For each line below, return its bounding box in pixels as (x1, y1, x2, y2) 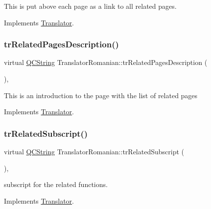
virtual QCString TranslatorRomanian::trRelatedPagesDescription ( (4, 57, 208, 67)
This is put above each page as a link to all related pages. (4, 1, 177, 11)
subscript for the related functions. (4, 179, 108, 189)
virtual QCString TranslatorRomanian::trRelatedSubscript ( (4, 146, 184, 156)
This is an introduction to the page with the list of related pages (4, 90, 198, 100)
